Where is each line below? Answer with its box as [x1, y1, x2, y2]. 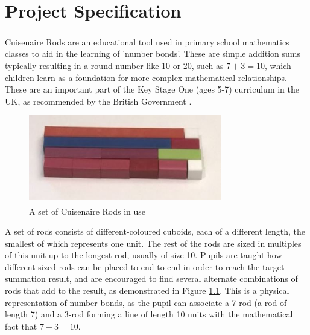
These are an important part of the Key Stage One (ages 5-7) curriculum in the [5, 83, 299, 96]
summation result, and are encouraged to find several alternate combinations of [5, 272, 298, 285]
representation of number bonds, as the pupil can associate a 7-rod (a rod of [5, 296, 287, 308]
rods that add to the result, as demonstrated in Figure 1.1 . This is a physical [5, 284, 289, 297]
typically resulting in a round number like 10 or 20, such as [5, 59, 224, 71]
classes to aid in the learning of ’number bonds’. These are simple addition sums [5, 47, 300, 60]
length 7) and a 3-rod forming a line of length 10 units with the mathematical [5, 308, 293, 320]
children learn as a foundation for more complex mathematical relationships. [5, 71, 287, 83]
